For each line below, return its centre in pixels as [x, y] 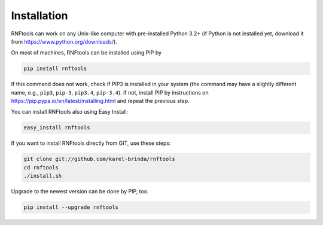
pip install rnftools [55, 69]
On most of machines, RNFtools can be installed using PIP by [86, 53]
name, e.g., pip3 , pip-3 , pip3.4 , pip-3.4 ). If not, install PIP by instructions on [110, 92]
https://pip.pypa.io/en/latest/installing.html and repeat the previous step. [100, 101]
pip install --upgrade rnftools [71, 207]
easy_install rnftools [57, 128]
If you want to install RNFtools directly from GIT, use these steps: [91, 143]
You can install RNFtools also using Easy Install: [70, 112]
